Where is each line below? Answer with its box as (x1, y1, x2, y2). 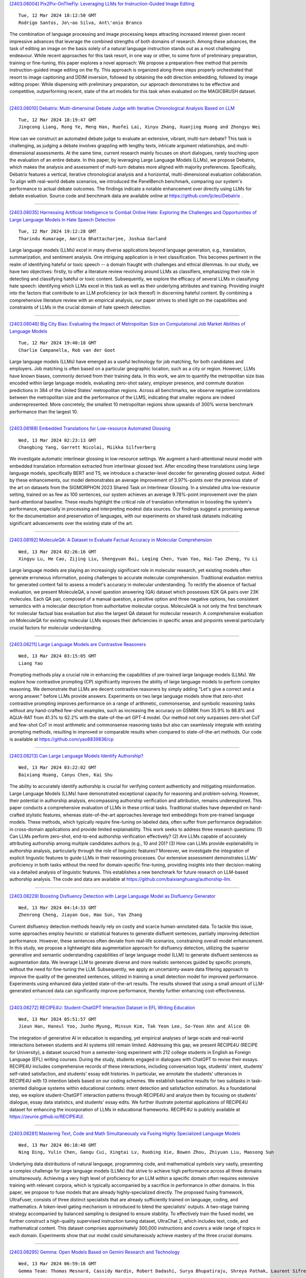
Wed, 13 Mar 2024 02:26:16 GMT (18, 549, 97, 555)
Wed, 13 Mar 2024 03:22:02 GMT (18, 765, 97, 770)
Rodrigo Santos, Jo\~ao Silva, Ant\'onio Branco (18, 19, 142, 26)
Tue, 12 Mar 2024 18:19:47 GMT (18, 117, 97, 123)
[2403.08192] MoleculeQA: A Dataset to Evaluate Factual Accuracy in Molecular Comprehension (9, 537, 212, 543)
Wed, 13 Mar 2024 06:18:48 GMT (18, 1142, 97, 1148)
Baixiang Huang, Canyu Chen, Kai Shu (18, 772, 113, 778)
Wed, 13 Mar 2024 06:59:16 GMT (18, 1261, 97, 1267)
